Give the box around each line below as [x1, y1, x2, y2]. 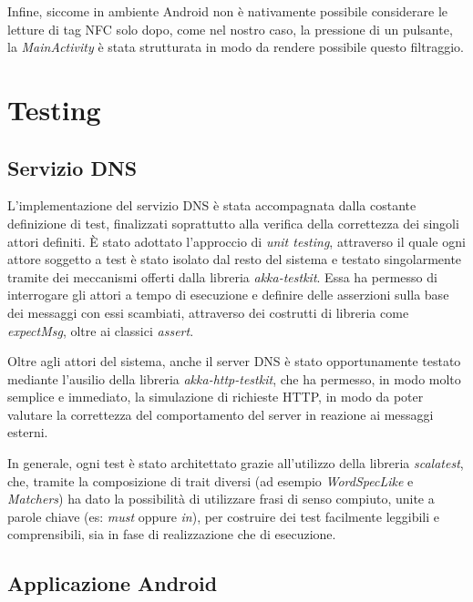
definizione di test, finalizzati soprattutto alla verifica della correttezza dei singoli [7, 213, 459, 232]
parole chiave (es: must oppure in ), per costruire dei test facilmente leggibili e [7, 506, 439, 525]
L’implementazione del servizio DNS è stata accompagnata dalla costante [7, 196, 416, 215]
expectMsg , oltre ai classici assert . [7, 321, 194, 340]
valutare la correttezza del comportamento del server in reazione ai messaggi [7, 404, 434, 423]
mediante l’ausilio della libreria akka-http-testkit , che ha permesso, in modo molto [7, 369, 461, 388]
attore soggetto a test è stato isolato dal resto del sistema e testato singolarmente [7, 250, 462, 269]
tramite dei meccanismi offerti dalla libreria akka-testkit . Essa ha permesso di [7, 267, 437, 286]
